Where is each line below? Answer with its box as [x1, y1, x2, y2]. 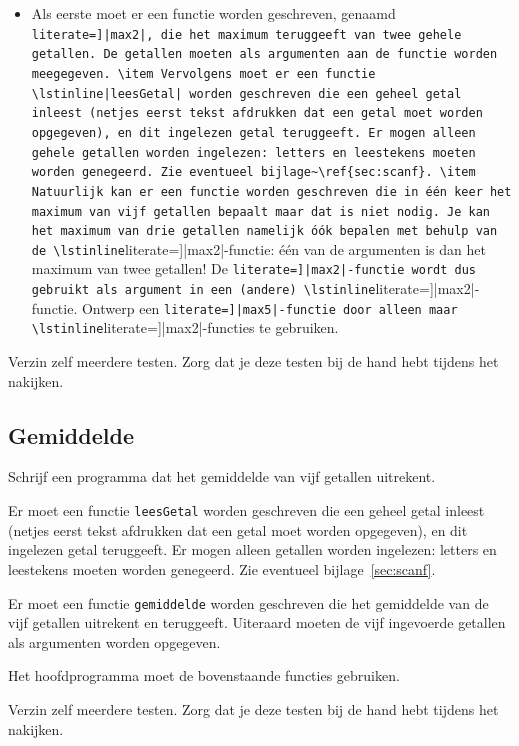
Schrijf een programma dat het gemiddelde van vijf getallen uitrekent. [8, 466, 436, 487]
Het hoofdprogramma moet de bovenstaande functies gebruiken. [8, 665, 400, 686]
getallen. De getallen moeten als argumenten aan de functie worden [31, 47, 498, 62]
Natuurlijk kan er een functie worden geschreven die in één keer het [31, 184, 512, 199]
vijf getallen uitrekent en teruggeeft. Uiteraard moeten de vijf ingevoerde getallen [8, 612, 506, 633]
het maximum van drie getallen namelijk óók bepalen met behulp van [31, 224, 498, 239]
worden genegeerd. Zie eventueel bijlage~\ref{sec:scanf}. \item [31, 165, 476, 180]
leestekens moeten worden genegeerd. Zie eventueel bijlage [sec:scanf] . [8, 558, 436, 579]
